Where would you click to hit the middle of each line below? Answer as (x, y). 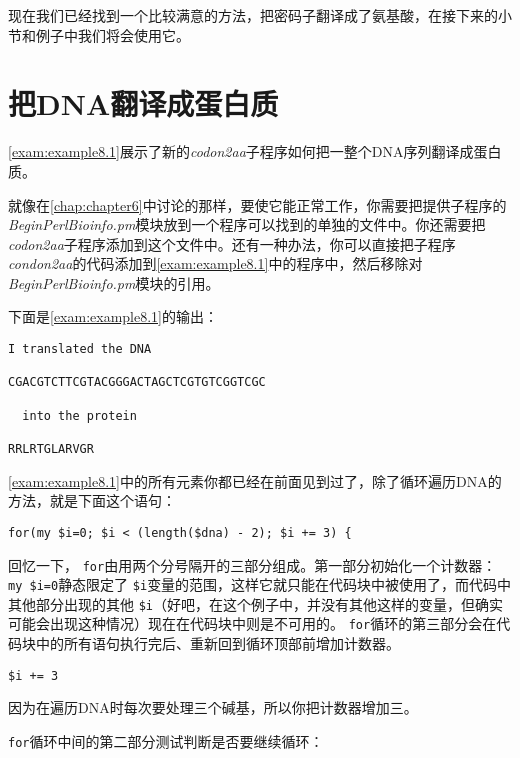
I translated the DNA (80, 349)
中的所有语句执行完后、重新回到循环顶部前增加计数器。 (217, 643)
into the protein (79, 415)
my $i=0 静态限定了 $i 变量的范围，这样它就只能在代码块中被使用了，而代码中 (260, 584)
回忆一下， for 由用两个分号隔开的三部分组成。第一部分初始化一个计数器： (252, 564)
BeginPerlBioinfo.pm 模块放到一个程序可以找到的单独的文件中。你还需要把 (247, 224)
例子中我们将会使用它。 (112, 34)
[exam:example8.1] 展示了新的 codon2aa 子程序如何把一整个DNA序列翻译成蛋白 (255, 151)
